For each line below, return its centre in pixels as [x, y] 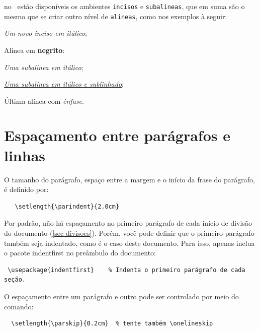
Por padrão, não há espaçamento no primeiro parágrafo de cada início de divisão [128, 223]
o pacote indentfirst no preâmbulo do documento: [80, 253]
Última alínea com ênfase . [44, 101]
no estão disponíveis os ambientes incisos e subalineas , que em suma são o [124, 6]
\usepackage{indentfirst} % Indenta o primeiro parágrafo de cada [126, 270]
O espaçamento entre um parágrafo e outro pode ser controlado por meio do [121, 296]
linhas [25, 155]
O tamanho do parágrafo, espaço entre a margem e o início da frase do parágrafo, [129, 179]
